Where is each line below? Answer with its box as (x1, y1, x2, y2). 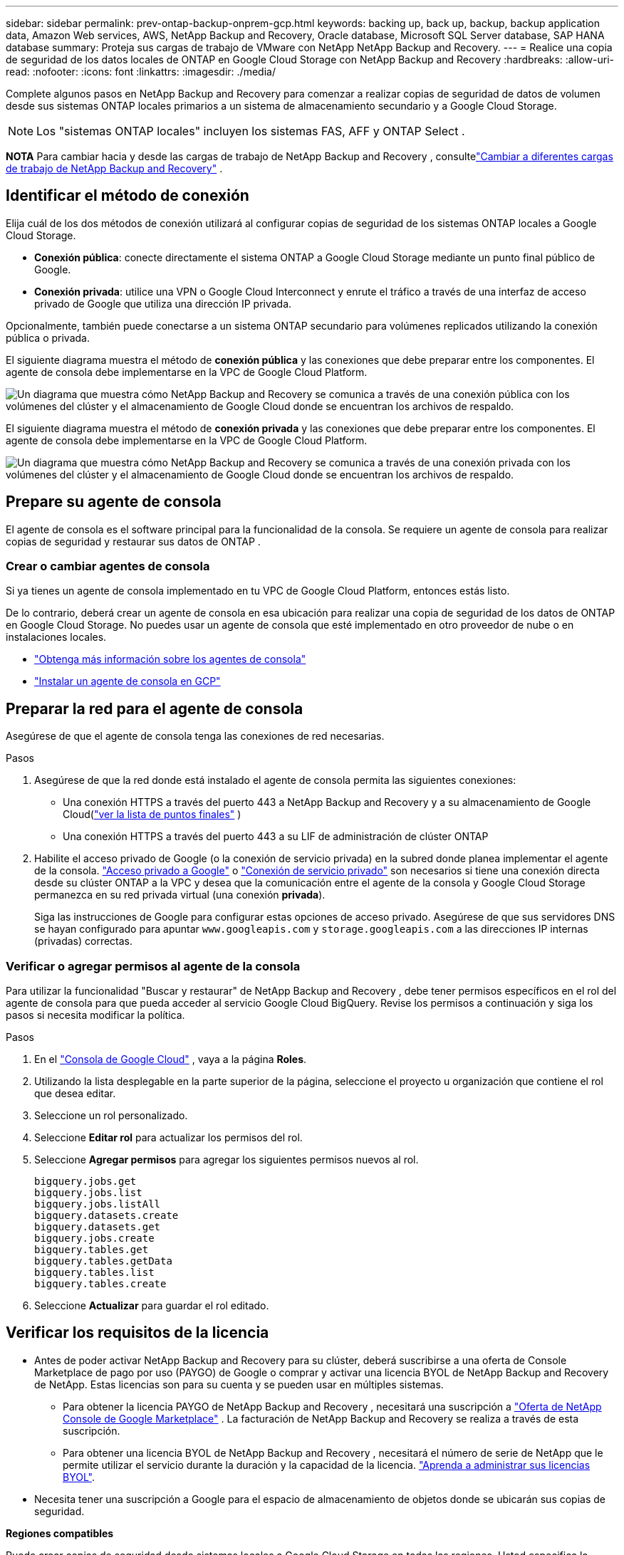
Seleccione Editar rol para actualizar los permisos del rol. (34, 1131, 303, 1144)
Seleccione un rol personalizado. (34, 1109, 188, 1122)
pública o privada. (6, 331, 90, 344)
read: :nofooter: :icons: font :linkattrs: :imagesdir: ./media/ (6, 66, 276, 78)
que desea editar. (34, 1087, 116, 1100)
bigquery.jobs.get (34, 1176, 137, 1188)
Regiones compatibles (6, 1527, 114, 1539)
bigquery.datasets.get (34, 1221, 161, 1233)
